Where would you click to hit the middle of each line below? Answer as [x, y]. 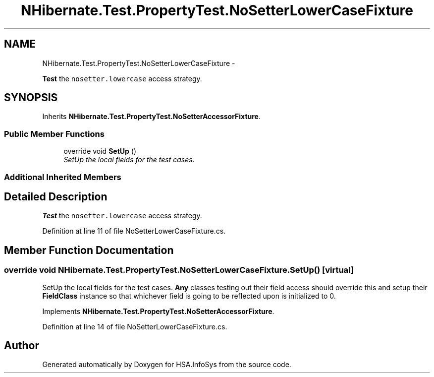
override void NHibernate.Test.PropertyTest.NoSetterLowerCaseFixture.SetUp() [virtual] [179, 270]
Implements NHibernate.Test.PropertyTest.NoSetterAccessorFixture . [158, 311]
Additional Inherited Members [63, 177]
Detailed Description [56, 196]
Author [22, 346]
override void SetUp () [100, 151]
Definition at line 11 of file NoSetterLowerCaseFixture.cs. [134, 231]
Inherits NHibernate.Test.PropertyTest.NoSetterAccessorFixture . [151, 117]
